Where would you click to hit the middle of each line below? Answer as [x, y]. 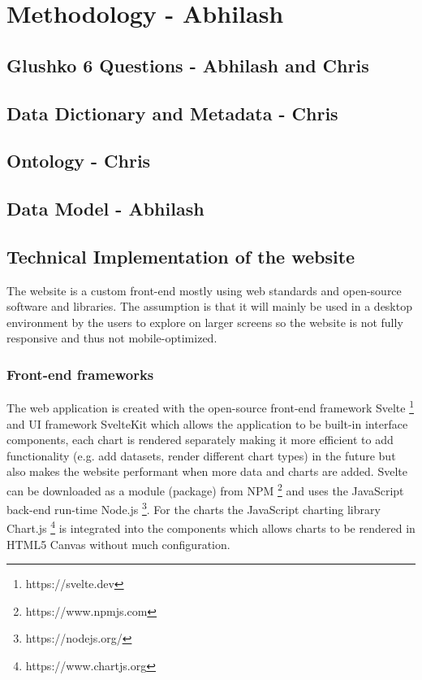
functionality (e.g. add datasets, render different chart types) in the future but [201, 455]
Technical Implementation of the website [181, 256]
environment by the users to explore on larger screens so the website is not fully [205, 322]
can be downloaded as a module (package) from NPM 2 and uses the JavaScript [205, 489]
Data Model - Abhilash [105, 209]
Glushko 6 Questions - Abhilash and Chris [188, 65]
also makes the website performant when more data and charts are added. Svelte [207, 471]
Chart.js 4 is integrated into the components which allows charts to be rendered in [211, 527]
